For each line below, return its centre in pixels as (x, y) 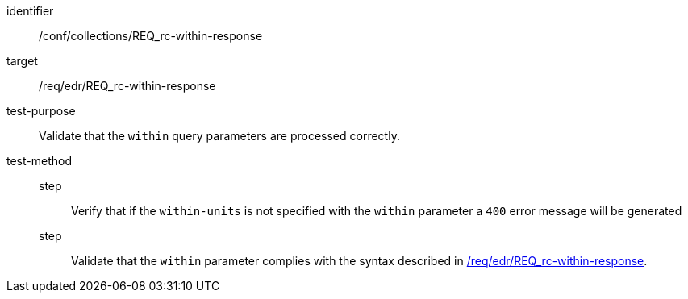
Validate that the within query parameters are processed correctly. (219, 136)
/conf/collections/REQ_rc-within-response (151, 36)
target (22, 61)
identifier (30, 11)
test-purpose (41, 111)
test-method (39, 161)
